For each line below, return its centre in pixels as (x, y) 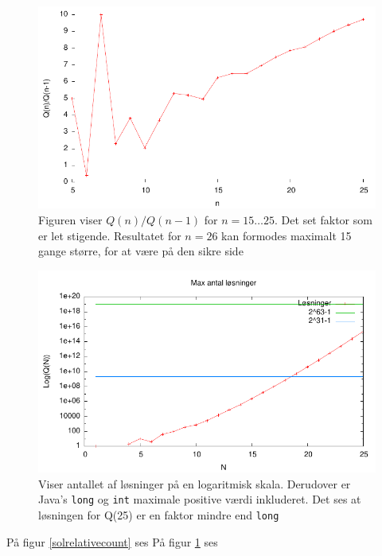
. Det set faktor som (324, 219)
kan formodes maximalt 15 (286, 235)
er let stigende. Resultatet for (110, 235)
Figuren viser (70, 219)
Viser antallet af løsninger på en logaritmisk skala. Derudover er (195, 483)
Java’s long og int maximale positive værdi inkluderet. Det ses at (200, 499)
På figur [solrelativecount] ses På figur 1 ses (112, 541)
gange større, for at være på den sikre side (141, 251)
